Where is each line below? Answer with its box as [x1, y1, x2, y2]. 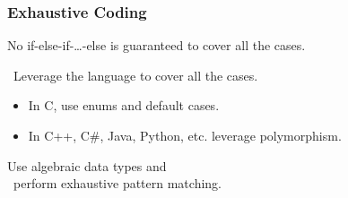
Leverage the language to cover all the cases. [13, 65, 258, 84]
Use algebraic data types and [7, 156, 167, 175]
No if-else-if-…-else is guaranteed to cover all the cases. [7, 36, 306, 55]
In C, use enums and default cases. [28, 96, 220, 115]
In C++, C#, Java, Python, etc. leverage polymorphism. [28, 126, 342, 144]
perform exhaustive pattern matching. [13, 174, 222, 193]
